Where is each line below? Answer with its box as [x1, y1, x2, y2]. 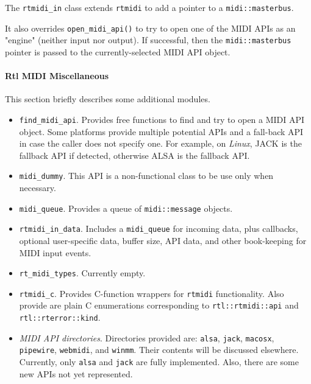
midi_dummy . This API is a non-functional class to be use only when [19, 169, 274, 182]
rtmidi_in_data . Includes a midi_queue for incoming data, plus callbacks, [19, 222, 298, 235]
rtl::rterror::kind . [19, 311, 101, 324]
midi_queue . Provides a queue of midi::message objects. [19, 201, 233, 214]
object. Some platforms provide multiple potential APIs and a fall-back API [19, 125, 304, 138]
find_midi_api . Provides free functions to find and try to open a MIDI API [19, 113, 305, 125]
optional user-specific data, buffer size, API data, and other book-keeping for [19, 234, 307, 246]
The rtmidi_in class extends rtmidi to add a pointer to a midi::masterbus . [5, 1, 294, 13]
